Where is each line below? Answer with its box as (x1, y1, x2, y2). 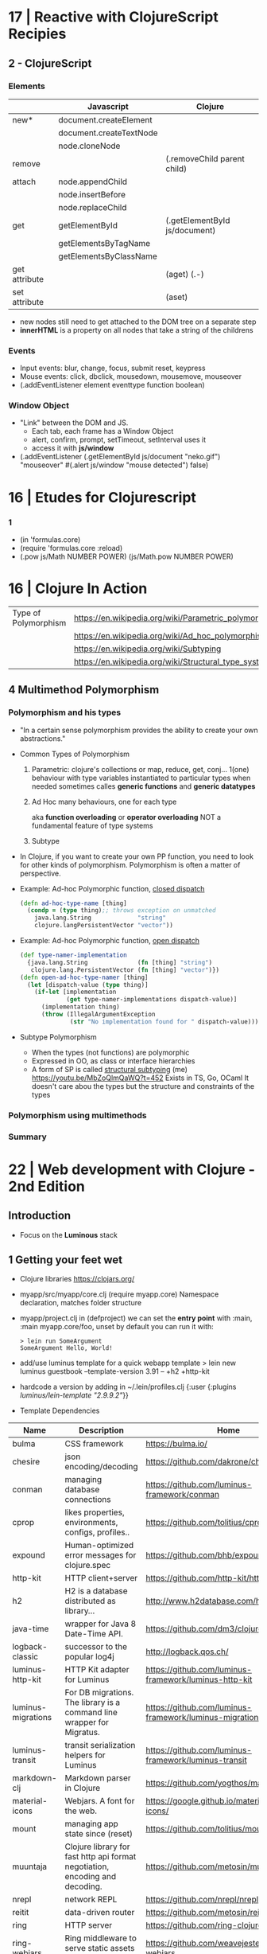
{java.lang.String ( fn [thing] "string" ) (27, 958, 213, 966)
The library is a (64, 1697, 121, 1708)
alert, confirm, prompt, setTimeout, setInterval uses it (31, 435, 207, 445)
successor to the (64, 1641, 128, 1652)
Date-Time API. (64, 1628, 123, 1640)
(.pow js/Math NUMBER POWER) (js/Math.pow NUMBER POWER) (19, 552, 234, 561)
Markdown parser (64, 1773, 131, 1784)
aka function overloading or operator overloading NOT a (31, 812, 221, 821)
